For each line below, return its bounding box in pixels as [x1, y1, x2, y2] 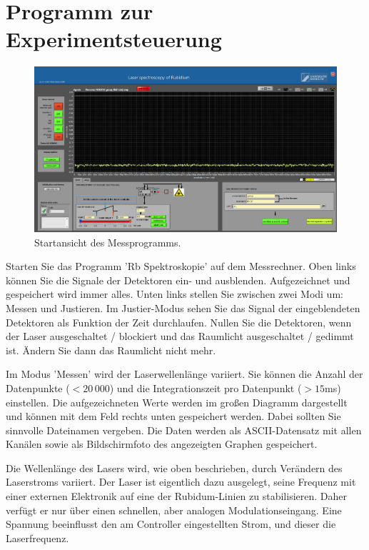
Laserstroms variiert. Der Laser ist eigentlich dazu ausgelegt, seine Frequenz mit [6, 474, 356, 489]
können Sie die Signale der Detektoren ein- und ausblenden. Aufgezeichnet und [6, 272, 350, 287]
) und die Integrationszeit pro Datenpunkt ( [109, 380, 302, 395]
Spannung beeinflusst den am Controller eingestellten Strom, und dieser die [6, 516, 336, 531]
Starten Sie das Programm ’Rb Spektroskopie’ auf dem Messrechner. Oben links [6, 259, 356, 274]
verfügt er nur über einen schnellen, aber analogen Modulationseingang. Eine [6, 502, 342, 517]
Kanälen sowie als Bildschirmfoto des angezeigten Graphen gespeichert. [6, 436, 318, 451]
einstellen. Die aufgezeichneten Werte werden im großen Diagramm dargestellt [6, 394, 348, 409]
